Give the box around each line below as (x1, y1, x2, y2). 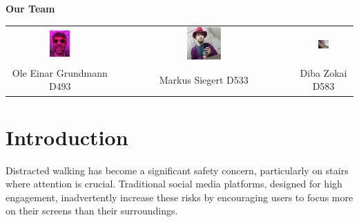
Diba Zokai (300, 65, 347, 80)
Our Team (6, 1, 55, 15)
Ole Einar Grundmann (12, 65, 108, 80)
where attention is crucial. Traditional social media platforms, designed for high (6, 176, 342, 191)
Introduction (6, 122, 128, 151)
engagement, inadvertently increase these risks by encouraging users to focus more (6, 189, 353, 204)
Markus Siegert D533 (159, 72, 249, 86)
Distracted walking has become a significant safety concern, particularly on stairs (6, 163, 349, 177)
